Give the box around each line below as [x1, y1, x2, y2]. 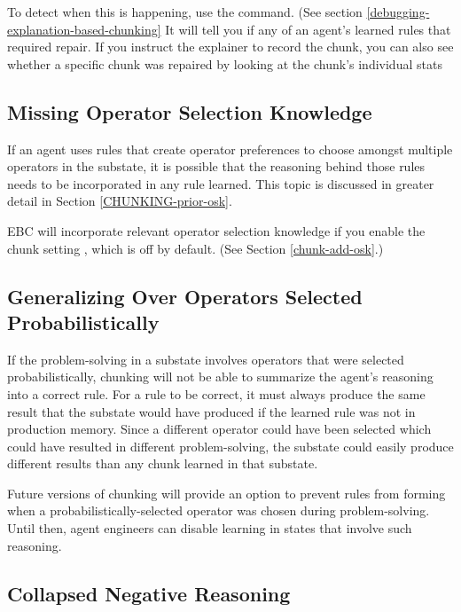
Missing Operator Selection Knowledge [7, 98, 372, 125]
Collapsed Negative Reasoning [7, 579, 291, 607]
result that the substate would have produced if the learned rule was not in [7, 402, 416, 420]
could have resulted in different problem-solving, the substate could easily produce [7, 436, 454, 455]
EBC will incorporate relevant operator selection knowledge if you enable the [7, 221, 426, 239]
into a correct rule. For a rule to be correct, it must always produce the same [7, 384, 426, 403]
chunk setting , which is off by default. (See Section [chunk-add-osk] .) [7, 239, 384, 257]
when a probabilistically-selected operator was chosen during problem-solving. [7, 501, 430, 520]
